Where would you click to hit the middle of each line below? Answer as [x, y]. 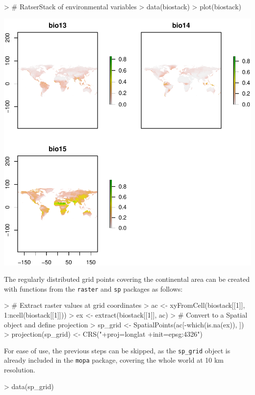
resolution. [20, 370]
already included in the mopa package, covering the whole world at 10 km [114, 360]
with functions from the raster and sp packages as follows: [93, 288]
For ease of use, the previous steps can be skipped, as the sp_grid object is [117, 350]
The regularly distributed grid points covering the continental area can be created [127, 279]
